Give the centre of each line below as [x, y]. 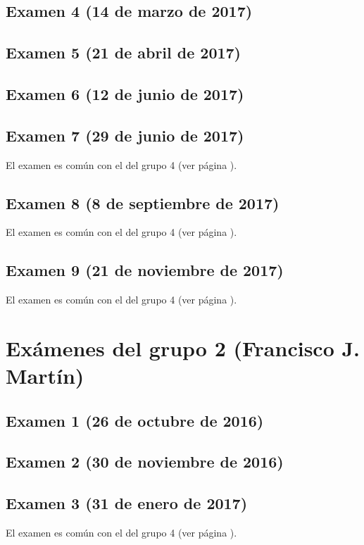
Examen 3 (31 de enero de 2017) [127, 503]
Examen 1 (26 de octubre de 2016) [135, 420]
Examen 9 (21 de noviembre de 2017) [145, 270]
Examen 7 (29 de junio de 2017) [125, 135]
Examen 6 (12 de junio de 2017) [125, 93]
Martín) [45, 376]
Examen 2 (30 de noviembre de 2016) [145, 462]
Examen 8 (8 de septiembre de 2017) [143, 202]
